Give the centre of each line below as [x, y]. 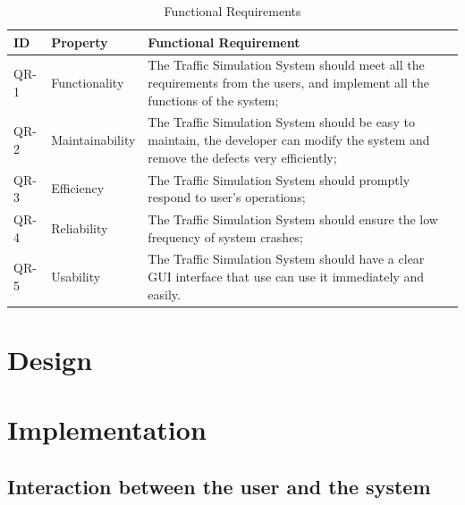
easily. [164, 294]
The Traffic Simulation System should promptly [279, 179]
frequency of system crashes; [225, 236]
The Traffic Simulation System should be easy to [281, 122]
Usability [76, 276]
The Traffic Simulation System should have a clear [286, 259]
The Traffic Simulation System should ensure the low [293, 219]
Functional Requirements [232, 11]
